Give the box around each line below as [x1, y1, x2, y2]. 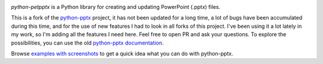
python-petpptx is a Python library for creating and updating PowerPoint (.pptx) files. [11, 4, 221, 10]
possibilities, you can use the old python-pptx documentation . [11, 39, 164, 46]
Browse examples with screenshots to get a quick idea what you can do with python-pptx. [11, 50, 233, 57]
